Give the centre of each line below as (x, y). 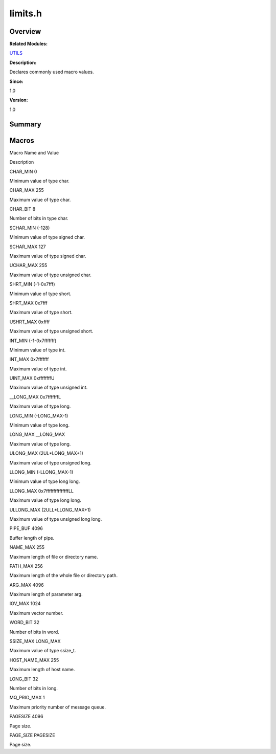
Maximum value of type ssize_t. (43, 651)
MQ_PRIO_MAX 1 (27, 698)
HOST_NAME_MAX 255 (34, 660)
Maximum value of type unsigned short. (51, 331)
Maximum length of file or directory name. (54, 557)
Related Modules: (29, 44)
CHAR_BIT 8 (22, 209)
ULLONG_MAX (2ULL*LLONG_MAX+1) (50, 509)
